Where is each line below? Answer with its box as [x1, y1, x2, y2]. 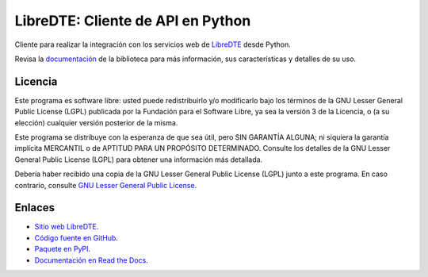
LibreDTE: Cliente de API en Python [14, 12, 251, 29]
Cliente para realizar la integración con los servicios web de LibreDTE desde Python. [14, 40, 291, 49]
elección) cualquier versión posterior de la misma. [14, 117, 178, 127]
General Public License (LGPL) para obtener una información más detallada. [14, 155, 263, 164]
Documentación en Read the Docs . [34, 255, 148, 265]
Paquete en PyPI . [34, 244, 91, 254]
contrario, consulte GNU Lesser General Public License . [14, 180, 197, 190]
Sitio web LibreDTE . [34, 222, 99, 232]
